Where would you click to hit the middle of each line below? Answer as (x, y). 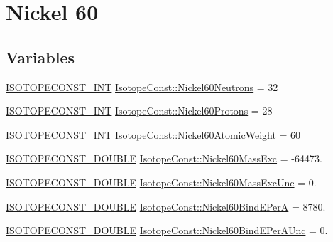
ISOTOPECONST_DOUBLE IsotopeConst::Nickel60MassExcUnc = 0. (161, 182)
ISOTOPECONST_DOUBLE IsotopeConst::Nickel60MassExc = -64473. (164, 158)
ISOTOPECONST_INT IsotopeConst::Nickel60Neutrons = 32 (142, 86)
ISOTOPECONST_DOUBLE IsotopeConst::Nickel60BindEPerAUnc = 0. (167, 230)
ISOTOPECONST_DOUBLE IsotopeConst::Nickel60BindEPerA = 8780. (166, 206)
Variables (40, 57)
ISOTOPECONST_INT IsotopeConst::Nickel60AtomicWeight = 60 (153, 134)
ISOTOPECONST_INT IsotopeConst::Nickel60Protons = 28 (139, 111)
